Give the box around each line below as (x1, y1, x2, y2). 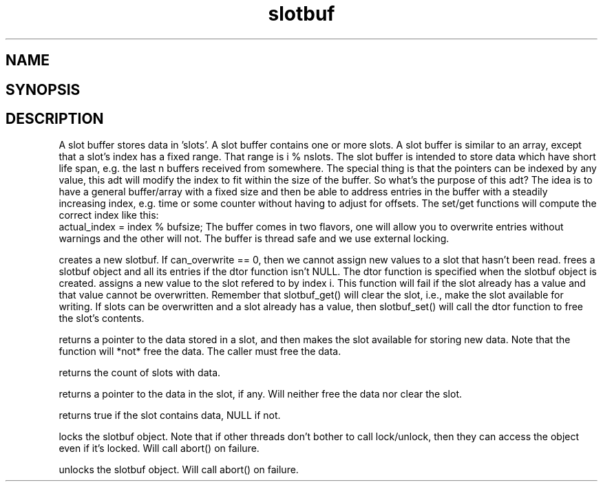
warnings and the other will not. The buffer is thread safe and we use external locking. (59, 232, 449, 245)
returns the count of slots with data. (59, 367, 221, 379)
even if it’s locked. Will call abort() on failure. (59, 442, 260, 455)
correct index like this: (59, 209, 159, 221)
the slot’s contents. (59, 312, 145, 325)
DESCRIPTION (6, 110, 104, 128)
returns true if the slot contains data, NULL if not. (59, 409, 281, 422)
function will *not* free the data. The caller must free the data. (59, 345, 341, 358)
